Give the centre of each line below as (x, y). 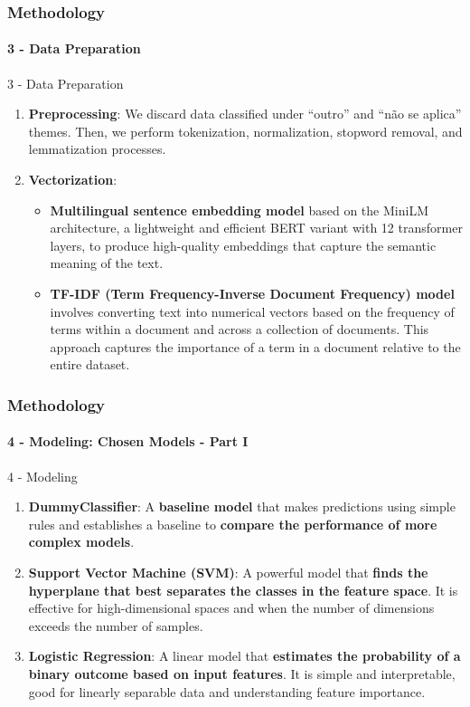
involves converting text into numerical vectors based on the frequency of (252, 311)
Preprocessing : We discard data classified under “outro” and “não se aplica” (245, 114)
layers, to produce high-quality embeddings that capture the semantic (243, 245)
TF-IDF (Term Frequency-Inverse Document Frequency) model (252, 293)
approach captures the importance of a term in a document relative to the (255, 346)
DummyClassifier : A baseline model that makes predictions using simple (242, 506)
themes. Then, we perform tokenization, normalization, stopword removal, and (245, 131)
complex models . (81, 542)
